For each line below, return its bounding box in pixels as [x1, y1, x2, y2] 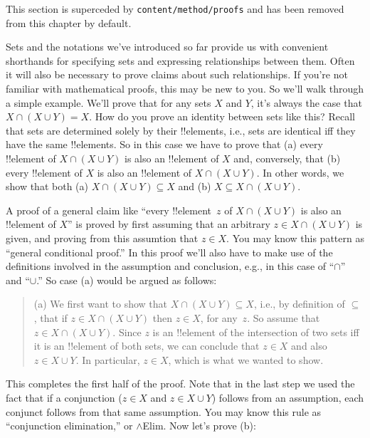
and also [291, 338, 327, 353]
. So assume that [247, 310, 320, 325]
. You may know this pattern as [226, 230, 364, 245]
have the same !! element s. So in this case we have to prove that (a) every [6, 137, 323, 152]
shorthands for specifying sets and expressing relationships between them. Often [6, 53, 355, 68]
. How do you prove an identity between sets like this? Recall [89, 109, 355, 124]
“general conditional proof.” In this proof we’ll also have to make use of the [6, 244, 333, 259]
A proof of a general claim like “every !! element [6, 202, 212, 217]
